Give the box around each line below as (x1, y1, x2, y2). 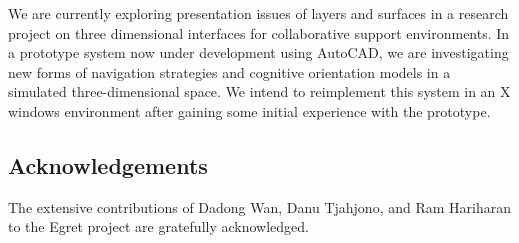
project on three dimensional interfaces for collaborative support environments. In (8, 22, 510, 43)
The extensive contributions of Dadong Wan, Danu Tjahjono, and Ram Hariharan (8, 196, 511, 217)
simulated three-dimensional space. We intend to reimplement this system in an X (8, 81, 511, 102)
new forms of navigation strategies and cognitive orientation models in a (8, 61, 451, 82)
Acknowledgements (8, 149, 208, 180)
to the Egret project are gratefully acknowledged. (8, 216, 309, 237)
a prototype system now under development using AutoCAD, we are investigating (8, 42, 509, 63)
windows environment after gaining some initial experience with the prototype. (8, 100, 491, 121)
